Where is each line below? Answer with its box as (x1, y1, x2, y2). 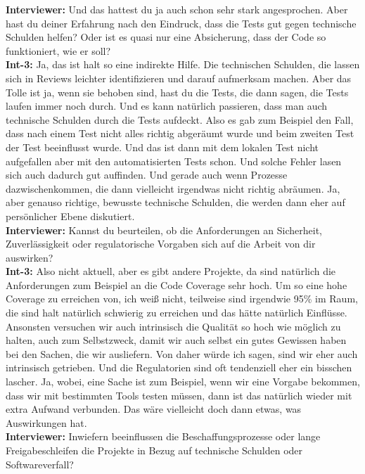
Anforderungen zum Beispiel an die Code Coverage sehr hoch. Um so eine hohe (6, 277, 347, 292)
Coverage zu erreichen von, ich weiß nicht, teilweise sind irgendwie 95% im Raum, (6, 291, 358, 306)
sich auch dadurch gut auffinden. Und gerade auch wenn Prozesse (6, 167, 288, 182)
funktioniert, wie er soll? (6, 43, 111, 58)
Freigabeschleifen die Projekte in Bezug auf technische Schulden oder (6, 443, 303, 457)
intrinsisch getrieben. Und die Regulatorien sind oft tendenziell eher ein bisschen (6, 360, 352, 375)
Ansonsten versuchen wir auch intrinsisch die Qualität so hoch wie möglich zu (6, 319, 341, 333)
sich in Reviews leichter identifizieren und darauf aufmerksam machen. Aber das (6, 70, 352, 85)
